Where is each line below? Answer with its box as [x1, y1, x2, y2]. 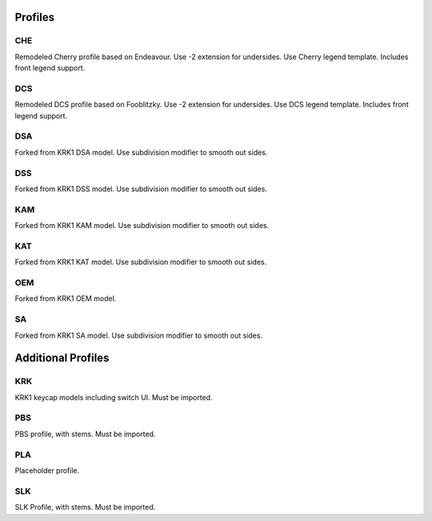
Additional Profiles [14, 351, 110, 365]
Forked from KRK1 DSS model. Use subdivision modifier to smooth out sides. [14, 184, 268, 194]
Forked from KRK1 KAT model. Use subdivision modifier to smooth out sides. [14, 257, 267, 267]
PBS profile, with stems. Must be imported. [14, 429, 156, 439]
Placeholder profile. [14, 465, 80, 475]
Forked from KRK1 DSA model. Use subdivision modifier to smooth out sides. [14, 147, 268, 157]
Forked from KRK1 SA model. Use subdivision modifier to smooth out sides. [14, 331, 263, 340]
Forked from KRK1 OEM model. [14, 294, 117, 303]
